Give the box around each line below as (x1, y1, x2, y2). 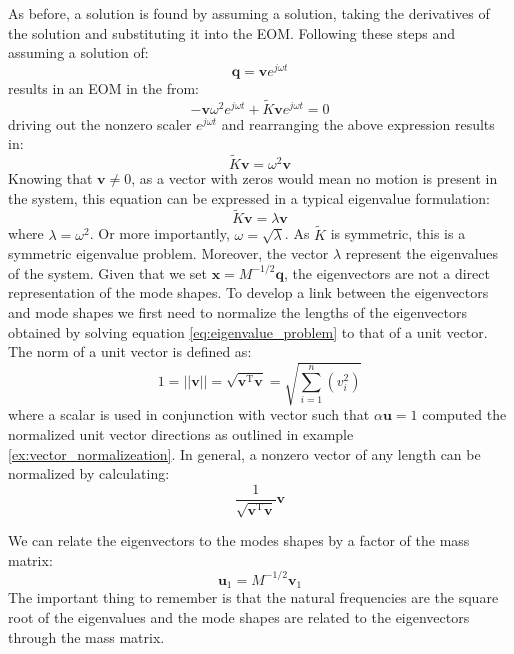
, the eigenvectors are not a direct (284, 262, 490, 283)
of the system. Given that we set (8, 262, 208, 283)
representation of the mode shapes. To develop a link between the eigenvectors (8, 282, 489, 303)
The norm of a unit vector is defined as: (8, 341, 252, 362)
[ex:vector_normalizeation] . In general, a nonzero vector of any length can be (8, 443, 481, 464)
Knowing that (8, 168, 93, 189)
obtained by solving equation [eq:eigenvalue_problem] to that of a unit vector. (8, 321, 488, 342)
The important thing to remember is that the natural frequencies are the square (8, 587, 499, 608)
